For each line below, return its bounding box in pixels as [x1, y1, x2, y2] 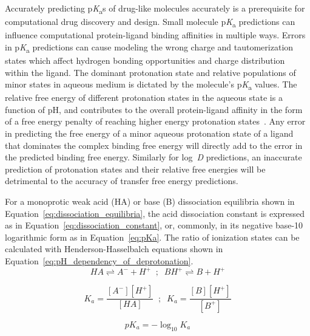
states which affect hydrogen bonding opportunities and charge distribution [5, 53, 285, 66]
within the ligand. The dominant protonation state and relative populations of [5, 66, 296, 78]
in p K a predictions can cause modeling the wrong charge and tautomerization [5, 40, 294, 55]
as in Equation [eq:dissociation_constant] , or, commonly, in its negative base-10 [5, 219, 303, 231]
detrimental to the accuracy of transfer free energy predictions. [5, 174, 238, 187]
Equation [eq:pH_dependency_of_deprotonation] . [5, 255, 194, 267]
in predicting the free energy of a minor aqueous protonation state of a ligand [5, 127, 294, 140]
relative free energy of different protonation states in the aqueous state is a [5, 91, 283, 104]
